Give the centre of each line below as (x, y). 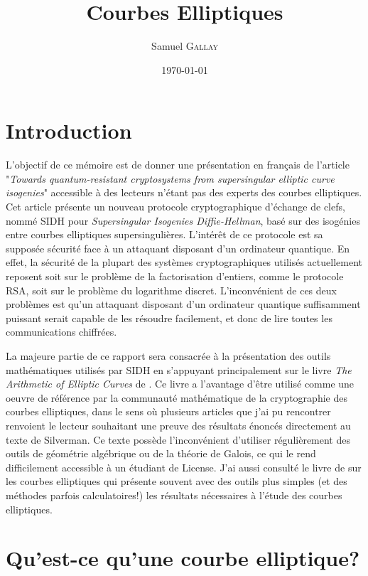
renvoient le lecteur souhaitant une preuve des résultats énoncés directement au (178, 425)
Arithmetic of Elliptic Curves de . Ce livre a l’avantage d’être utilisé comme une (180, 384)
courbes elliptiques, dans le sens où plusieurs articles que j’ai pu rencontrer (168, 411)
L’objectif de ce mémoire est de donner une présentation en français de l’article (178, 165)
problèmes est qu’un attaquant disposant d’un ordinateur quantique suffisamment (183, 304)
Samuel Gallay (185, 46)
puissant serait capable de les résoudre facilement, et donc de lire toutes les (169, 318)
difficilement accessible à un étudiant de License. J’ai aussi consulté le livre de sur (184, 467)
